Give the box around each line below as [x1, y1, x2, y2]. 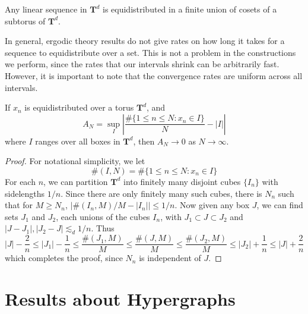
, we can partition [43, 175, 108, 187]
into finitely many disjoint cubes [123, 175, 241, 187]
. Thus [91, 222, 115, 234]
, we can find [256, 199, 303, 211]
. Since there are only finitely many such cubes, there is [61, 187, 262, 199]
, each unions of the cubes [56, 210, 150, 222]
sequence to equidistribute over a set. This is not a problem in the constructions [5, 46, 296, 58]
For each [5, 175, 36, 187]
